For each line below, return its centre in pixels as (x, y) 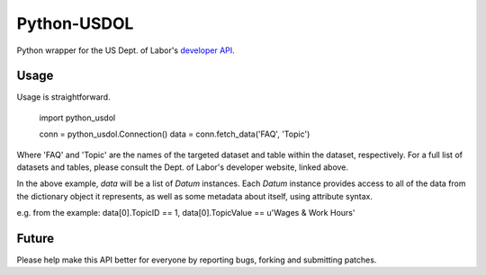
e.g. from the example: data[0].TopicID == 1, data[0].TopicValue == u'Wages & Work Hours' (186, 213)
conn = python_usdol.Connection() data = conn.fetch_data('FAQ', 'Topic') (175, 134)
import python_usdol (77, 118)
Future (36, 239)
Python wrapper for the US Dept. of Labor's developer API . (126, 50)
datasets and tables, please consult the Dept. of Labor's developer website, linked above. (183, 167)
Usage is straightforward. (64, 97)
